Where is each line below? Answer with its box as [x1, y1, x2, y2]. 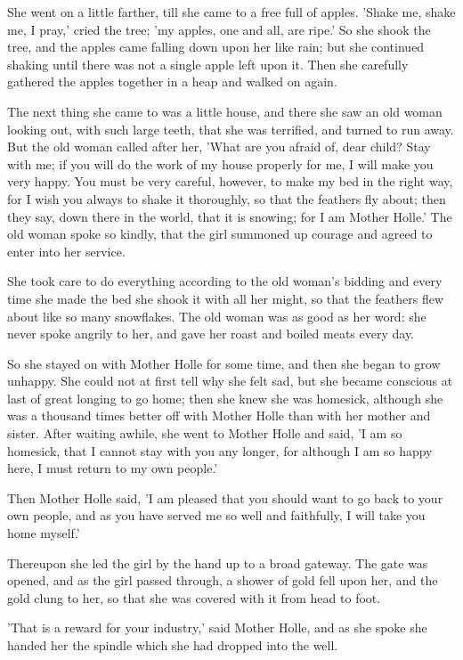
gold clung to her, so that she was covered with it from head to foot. [7, 588, 381, 607]
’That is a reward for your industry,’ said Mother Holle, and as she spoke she [7, 618, 427, 637]
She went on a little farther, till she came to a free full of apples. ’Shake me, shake [7, 3, 456, 20]
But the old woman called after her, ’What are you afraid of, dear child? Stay [7, 137, 431, 156]
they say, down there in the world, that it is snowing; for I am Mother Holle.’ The [7, 207, 452, 225]
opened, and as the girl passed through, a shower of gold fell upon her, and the [7, 571, 438, 590]
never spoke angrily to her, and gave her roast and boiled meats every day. [7, 324, 415, 343]
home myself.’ [7, 524, 80, 542]
